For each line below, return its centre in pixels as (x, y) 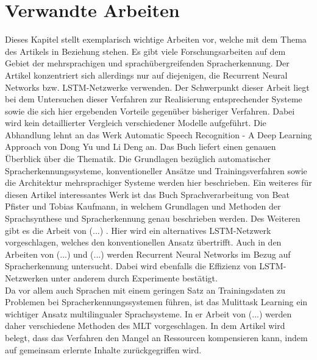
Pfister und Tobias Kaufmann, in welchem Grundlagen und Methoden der (143, 206)
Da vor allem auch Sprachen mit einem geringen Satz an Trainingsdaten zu (145, 290)
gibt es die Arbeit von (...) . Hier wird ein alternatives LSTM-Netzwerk (138, 230)
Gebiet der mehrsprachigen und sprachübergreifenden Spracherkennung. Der (147, 63)
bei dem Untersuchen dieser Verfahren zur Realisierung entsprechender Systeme (154, 99)
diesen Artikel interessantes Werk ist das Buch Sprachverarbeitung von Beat (147, 194)
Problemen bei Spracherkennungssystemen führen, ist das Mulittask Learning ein (156, 302)
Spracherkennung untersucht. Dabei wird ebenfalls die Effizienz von (131, 266)
